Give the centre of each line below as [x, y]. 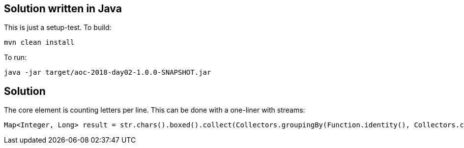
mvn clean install [39, 43]
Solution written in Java [63, 9]
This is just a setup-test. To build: [58, 28]
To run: [15, 58]
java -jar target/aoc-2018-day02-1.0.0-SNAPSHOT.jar [108, 73]
